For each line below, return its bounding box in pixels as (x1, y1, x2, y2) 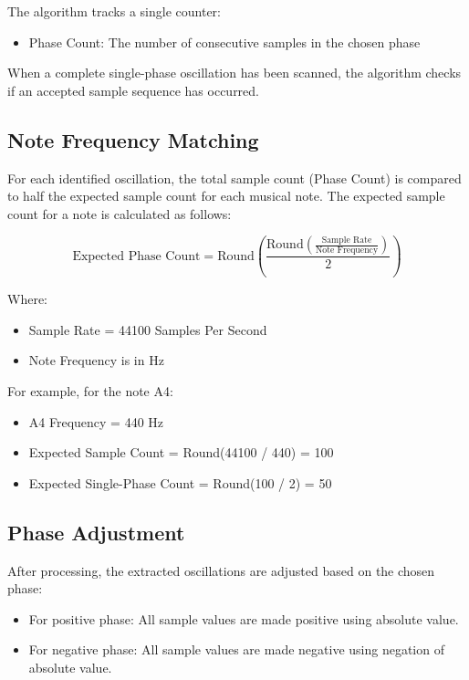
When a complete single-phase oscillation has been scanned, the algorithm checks (7, 63, 462, 82)
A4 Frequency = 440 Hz (28, 412, 164, 431)
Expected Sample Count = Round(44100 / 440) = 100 (28, 443, 334, 462)
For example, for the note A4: (7, 382, 173, 401)
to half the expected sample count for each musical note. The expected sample (7, 186, 445, 205)
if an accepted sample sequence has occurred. (7, 80, 259, 99)
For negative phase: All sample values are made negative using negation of (28, 640, 444, 659)
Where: (7, 289, 47, 309)
